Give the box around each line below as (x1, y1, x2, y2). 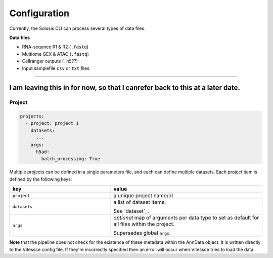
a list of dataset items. (113, 199, 166, 206)
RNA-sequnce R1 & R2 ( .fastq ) (22, 44, 88, 50)
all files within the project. (113, 220, 174, 228)
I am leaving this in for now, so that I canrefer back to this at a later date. (9, 84, 240, 92)
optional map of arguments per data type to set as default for (113, 214, 259, 222)
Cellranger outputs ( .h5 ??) (22, 58, 78, 64)
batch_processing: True (41, 156, 101, 162)
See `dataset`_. (113, 208, 149, 215)
